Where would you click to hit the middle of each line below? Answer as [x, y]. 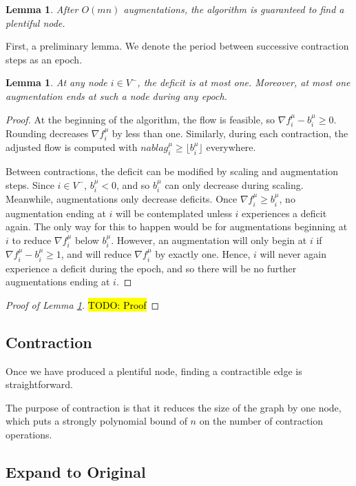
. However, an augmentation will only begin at [209, 240]
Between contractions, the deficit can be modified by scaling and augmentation [172, 171]
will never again [293, 254]
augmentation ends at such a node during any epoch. [116, 95]
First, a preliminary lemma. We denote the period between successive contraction [177, 46]
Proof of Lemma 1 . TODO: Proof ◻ [83, 304]
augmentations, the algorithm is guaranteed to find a [234, 9]
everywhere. [231, 147]
